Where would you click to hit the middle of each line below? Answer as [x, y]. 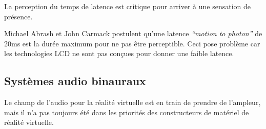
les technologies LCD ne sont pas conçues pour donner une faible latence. [119, 53]
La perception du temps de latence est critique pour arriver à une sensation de [127, 6]
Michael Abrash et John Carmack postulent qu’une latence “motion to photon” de [133, 33]
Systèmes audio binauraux [75, 81]
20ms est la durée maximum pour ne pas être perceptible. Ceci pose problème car [132, 43]
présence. [18, 16]
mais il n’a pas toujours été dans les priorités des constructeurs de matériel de [127, 112]
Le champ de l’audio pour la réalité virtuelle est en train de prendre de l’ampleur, [132, 102]
